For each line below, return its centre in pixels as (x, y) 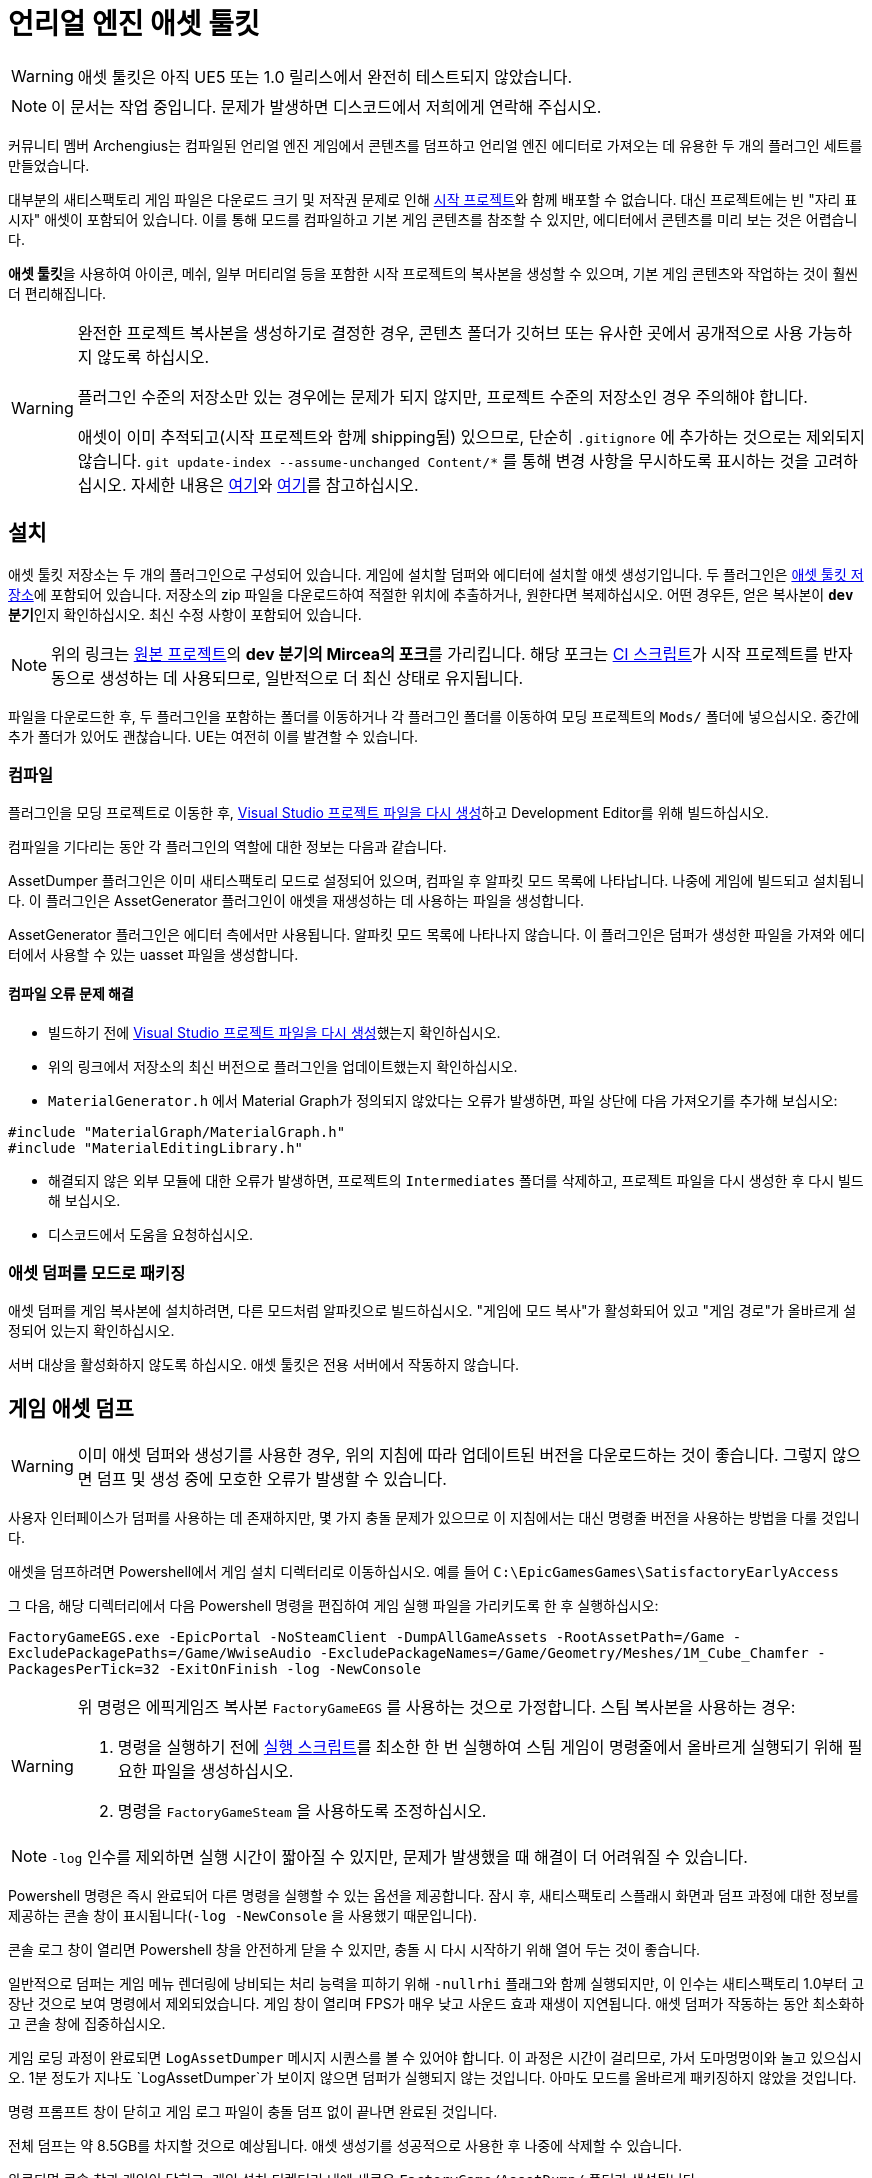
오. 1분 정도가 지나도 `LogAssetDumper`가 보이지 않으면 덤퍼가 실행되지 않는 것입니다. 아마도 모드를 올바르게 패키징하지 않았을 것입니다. (432, 2078)
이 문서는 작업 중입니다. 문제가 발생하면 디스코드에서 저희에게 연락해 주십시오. (326, 106)
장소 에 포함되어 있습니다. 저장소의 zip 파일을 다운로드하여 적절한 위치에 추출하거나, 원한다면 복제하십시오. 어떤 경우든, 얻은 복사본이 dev (431, 594)
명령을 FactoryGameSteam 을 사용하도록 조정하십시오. (302, 1811)
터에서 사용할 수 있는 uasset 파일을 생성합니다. (153, 955)
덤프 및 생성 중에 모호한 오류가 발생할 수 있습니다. (272, 1479)
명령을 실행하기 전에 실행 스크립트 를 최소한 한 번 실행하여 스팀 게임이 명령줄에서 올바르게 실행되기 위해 (480, 1747)
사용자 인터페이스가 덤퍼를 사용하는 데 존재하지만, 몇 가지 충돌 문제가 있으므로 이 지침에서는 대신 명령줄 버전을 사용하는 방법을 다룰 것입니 (434, 1518)
